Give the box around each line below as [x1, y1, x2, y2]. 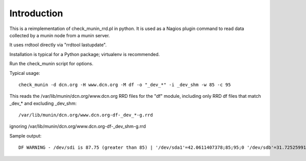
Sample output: [9, 132, 42, 139]
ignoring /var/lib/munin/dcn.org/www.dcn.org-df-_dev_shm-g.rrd [9, 123, 146, 129]
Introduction [9, 8, 63, 19]
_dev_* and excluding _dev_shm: [9, 100, 77, 106]
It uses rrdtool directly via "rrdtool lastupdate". [9, 42, 107, 48]
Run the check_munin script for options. [9, 61, 94, 67]
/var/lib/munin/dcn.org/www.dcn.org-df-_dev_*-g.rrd [18, 112, 153, 118]
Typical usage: [9, 70, 40, 76]
